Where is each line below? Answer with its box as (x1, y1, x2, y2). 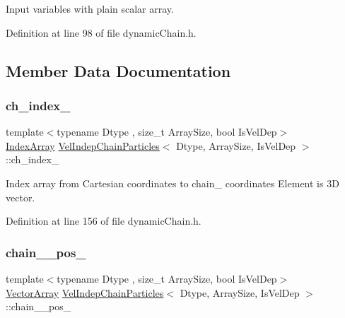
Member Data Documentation (6, 59, 231, 81)
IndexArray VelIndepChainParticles (6, 138, 160, 153)
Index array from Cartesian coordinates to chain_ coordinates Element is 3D (6, 175, 339, 190)
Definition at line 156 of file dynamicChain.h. (6, 213, 201, 228)
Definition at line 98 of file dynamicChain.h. (6, 25, 197, 40)
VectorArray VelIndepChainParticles (6, 285, 164, 300)
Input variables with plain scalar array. (6, 1, 174, 16)
